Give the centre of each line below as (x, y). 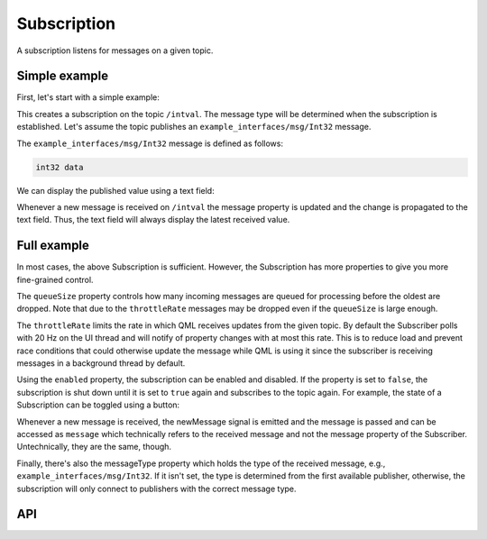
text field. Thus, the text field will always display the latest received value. (153, 220)
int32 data (60, 167)
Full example (53, 246)
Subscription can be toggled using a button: (98, 405)
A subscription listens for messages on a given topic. (115, 50)
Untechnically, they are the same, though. (94, 447)
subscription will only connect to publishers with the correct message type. (156, 489)
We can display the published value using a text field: (116, 190)
